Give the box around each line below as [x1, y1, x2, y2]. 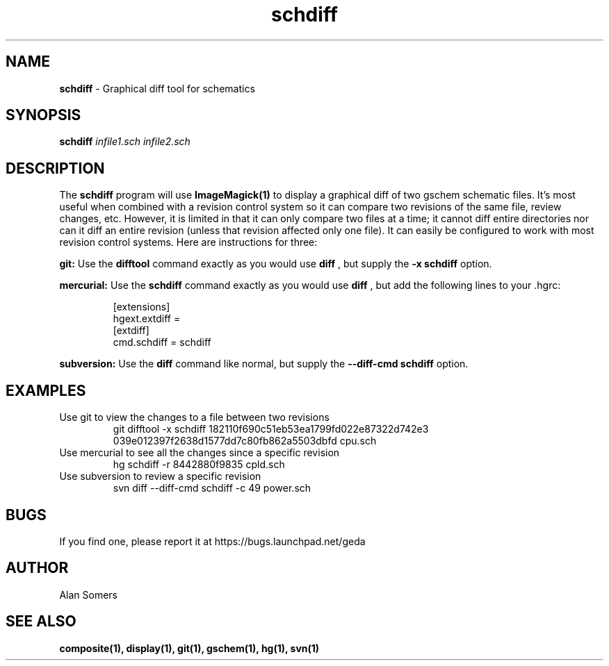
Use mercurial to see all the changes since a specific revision [59, 447, 340, 459]
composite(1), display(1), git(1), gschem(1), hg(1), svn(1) [59, 642, 320, 654]
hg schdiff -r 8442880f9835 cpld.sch [113, 458, 285, 471]
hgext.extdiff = [113, 313, 181, 325]
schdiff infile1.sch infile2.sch [59, 135, 190, 148]
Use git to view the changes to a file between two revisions [59, 411, 330, 424]
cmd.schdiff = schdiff [113, 336, 211, 349]
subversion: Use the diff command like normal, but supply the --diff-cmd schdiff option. [59, 358, 469, 370]
